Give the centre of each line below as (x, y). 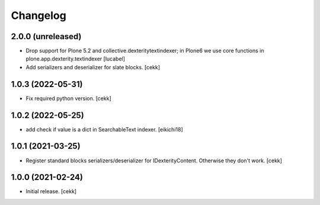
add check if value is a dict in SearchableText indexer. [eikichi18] (104, 129)
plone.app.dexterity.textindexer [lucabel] (76, 59)
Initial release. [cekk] (51, 191)
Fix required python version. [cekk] (69, 98)
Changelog (39, 15)
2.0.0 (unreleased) (46, 36)
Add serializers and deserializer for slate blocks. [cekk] (93, 67)
